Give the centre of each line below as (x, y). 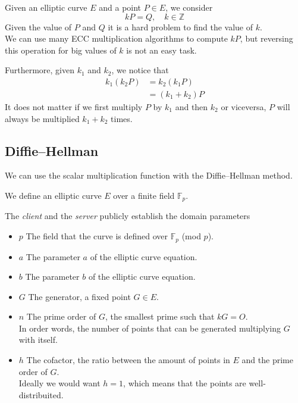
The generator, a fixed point (79, 296)
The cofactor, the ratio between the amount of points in (128, 360)
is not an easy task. (161, 50)
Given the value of (38, 26)
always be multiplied (42, 118)
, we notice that (140, 70)
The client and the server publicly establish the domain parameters (128, 216)
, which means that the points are (185, 383)
